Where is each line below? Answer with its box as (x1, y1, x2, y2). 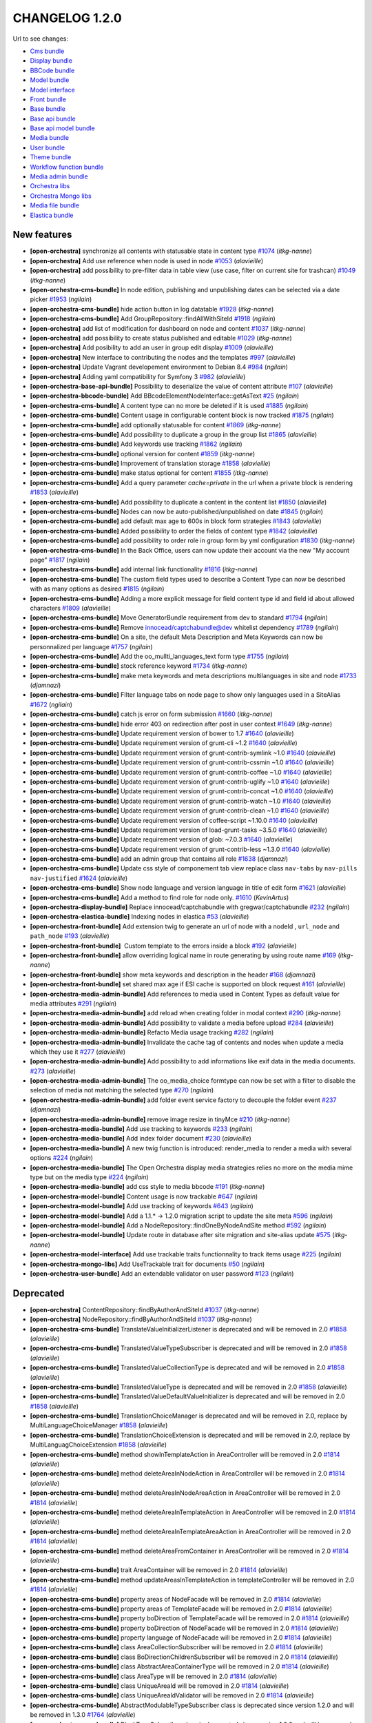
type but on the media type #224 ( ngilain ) (30, 1172, 149, 1181)
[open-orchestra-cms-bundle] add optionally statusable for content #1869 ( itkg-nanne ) (30, 420, 282, 429)
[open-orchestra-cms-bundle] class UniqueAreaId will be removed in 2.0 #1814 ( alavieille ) (30, 1682, 289, 1690)
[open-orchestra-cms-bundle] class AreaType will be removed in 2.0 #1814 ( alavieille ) (30, 1672, 278, 1680)
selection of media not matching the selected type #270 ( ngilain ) (30, 1086, 214, 1094)
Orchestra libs (30, 182, 70, 190)
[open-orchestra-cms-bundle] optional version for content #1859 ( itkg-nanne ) (30, 449, 256, 458)
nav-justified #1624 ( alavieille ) (30, 874, 128, 882)
